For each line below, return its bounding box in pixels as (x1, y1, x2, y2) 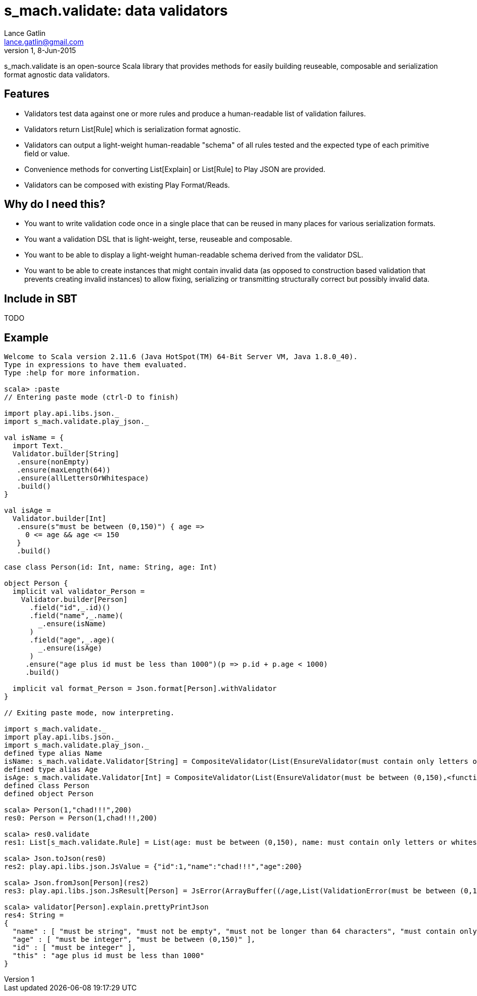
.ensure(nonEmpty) (17, 458, 89, 466)
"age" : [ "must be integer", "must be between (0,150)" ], (12, 935, 256, 944)
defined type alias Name (4, 749, 102, 758)
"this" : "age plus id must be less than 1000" (12, 951, 205, 960)
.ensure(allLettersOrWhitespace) (17, 474, 149, 483)
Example (4, 331, 49, 344)
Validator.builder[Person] (21, 595, 128, 604)
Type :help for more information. (4, 369, 140, 377)
